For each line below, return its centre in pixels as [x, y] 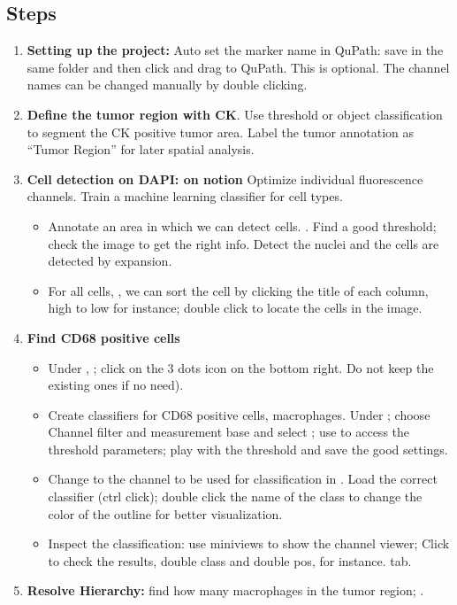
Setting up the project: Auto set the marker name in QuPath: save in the [235, 50]
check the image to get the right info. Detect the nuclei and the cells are [244, 243]
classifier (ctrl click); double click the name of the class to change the [235, 496]
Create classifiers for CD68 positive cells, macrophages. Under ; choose [239, 414]
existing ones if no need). [116, 385]
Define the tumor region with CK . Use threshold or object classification [235, 114]
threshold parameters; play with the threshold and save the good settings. [248, 449]
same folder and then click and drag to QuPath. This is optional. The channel [238, 67]
